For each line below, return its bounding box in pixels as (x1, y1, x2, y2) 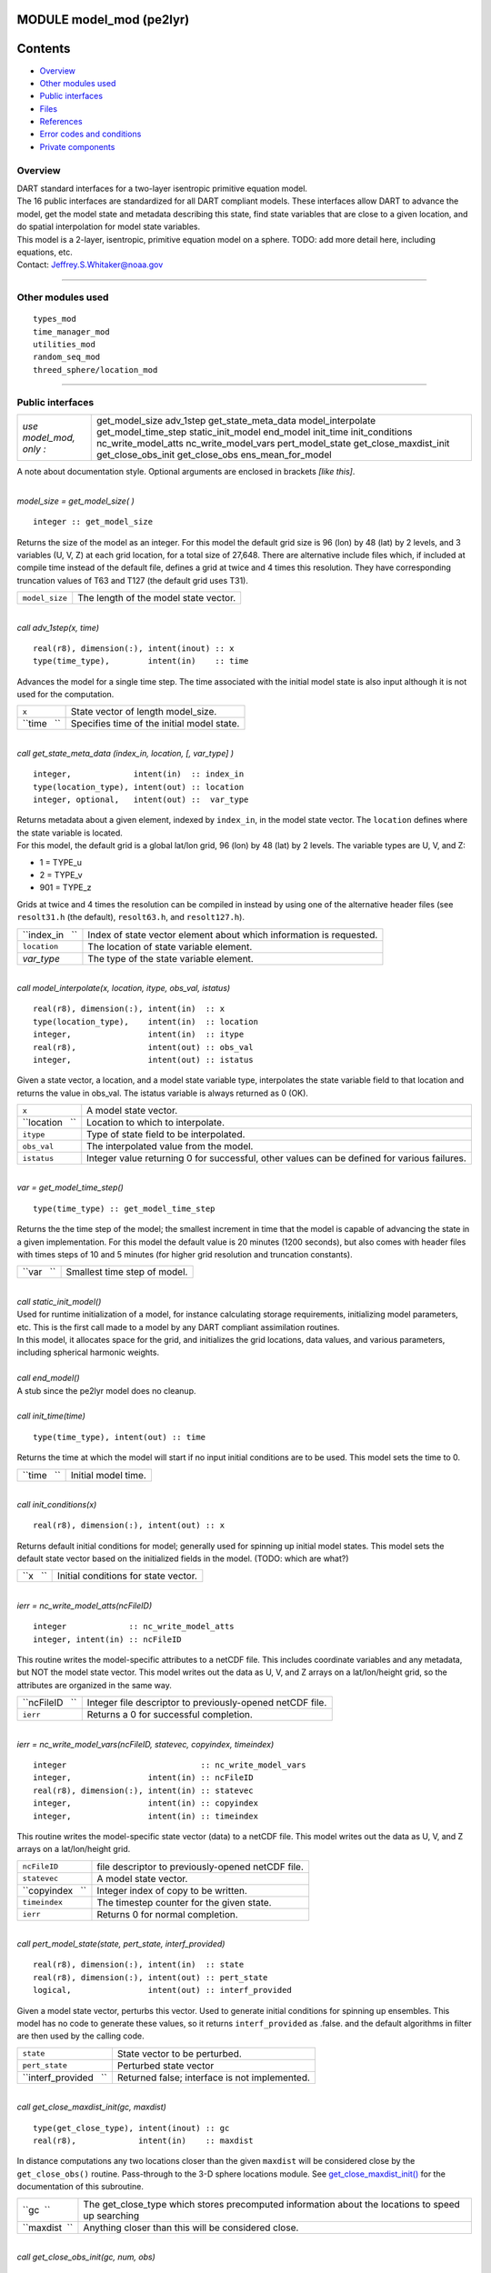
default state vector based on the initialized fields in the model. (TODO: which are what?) (16, 1553, 349, 1564)
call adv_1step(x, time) (16, 622, 100, 633)
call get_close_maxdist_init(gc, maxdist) (16, 2101, 167, 2113)
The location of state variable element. (87, 940, 253, 953)
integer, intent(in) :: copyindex (33, 1798, 259, 1808)
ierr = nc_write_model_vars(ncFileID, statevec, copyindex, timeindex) (16, 1738, 275, 1749)
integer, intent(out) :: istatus (33, 1055, 254, 1065)
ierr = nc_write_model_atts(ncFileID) (16, 1600, 153, 1611)
